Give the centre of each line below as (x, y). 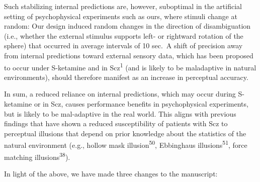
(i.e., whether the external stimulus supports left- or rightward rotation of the (124, 35)
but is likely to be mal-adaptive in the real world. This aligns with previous (120, 113)
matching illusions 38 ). (37, 156)
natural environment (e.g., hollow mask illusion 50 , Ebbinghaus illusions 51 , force (126, 144)
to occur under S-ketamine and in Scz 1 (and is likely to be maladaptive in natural (130, 66)
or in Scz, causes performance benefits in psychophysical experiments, (141, 104)
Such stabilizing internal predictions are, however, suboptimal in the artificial (123, 6)
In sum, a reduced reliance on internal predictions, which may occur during (120, 94)
